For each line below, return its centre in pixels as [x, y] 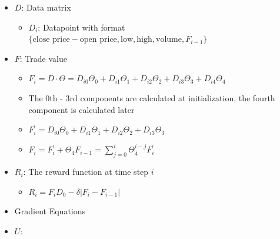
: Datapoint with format [81, 27]
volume [169, 40]
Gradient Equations [50, 211]
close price [51, 40]
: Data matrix [46, 7]
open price [98, 40]
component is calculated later [81, 109]
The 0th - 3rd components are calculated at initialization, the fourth [152, 97]
